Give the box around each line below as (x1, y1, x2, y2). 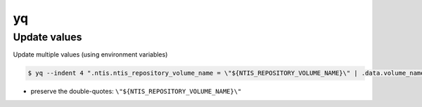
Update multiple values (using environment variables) (13, 50, 168, 59)
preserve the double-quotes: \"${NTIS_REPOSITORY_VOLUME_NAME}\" (30, 87, 242, 96)
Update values (13, 31, 82, 43)
